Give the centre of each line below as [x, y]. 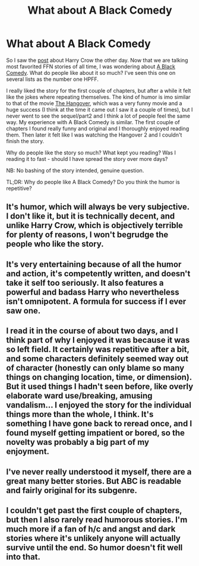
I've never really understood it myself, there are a [99, 472]
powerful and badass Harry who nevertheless [93, 292]
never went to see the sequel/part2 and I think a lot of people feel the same [98, 116]
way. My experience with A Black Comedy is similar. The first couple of [93, 122]
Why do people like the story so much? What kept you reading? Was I [91, 153]
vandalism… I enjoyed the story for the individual [99, 405]
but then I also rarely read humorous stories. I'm [97, 519]
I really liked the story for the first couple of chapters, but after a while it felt [99, 90]
